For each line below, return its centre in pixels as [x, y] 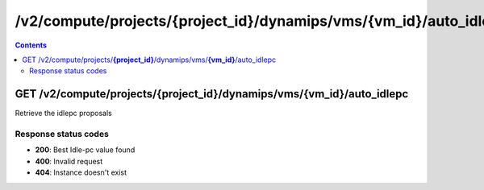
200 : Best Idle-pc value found [85, 150]
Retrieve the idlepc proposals [63, 114]
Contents [31, 45]
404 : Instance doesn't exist [81, 172]
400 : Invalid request [69, 161]
